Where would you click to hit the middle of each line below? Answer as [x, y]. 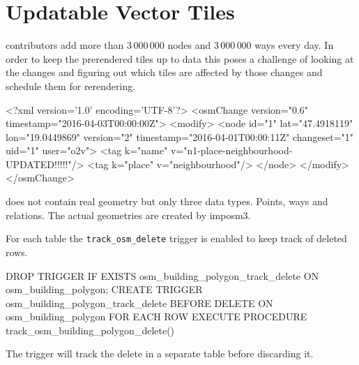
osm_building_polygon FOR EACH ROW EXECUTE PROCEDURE [156, 316]
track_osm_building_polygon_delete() [90, 330]
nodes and [189, 45]
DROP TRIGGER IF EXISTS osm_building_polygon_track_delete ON [162, 275]
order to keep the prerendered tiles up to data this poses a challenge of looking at [180, 58]
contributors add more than [65, 45]
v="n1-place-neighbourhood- [231, 150]
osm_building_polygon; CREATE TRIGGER [104, 289]
